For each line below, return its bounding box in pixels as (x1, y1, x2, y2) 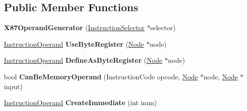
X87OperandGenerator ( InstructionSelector (4, 22, 145, 33)
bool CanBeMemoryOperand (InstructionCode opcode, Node (4, 71, 198, 81)
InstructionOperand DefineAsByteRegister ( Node (4, 55, 163, 65)
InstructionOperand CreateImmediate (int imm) (4, 97, 157, 108)
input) (4, 81, 23, 91)
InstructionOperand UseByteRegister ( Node (4, 38, 144, 49)
